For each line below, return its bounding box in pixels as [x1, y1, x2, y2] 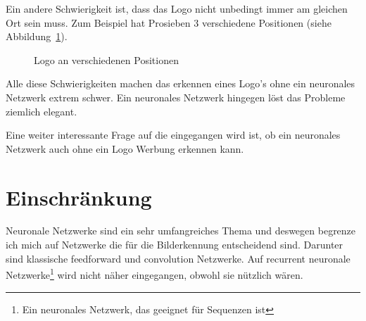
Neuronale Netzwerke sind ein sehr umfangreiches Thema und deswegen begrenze [6, 223, 356, 238]
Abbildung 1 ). [6, 29, 68, 44]
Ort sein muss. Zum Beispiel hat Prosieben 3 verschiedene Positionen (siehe [6, 15, 332, 30]
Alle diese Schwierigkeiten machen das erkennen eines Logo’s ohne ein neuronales [6, 76, 355, 91]
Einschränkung [6, 182, 152, 211]
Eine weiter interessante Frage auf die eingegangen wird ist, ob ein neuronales [6, 127, 341, 142]
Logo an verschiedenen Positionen [34, 52, 179, 67]
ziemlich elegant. [6, 103, 77, 118]
